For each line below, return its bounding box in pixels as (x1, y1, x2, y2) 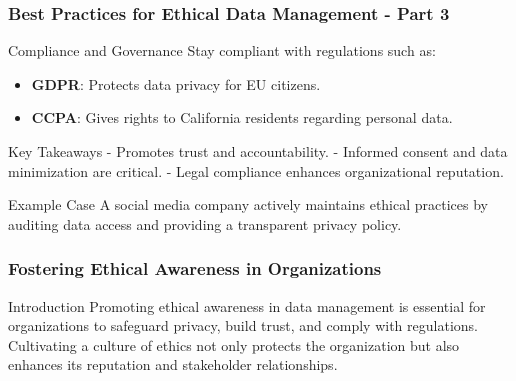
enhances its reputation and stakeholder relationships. (8, 354, 338, 375)
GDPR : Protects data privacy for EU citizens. (31, 73, 321, 94)
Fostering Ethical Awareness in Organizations (8, 256, 382, 281)
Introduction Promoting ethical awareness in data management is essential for (8, 295, 486, 316)
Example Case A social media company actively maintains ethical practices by (8, 194, 488, 215)
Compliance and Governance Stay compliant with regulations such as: (8, 40, 436, 61)
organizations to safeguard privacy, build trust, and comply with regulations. (8, 315, 478, 336)
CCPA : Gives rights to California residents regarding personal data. (31, 107, 453, 128)
